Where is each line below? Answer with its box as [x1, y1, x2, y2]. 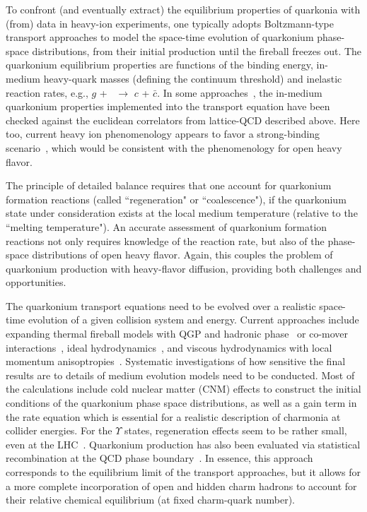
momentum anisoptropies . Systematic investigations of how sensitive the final [6, 354, 346, 369]
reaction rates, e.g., [6, 85, 88, 100]
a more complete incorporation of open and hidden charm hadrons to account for [6, 478, 357, 493]
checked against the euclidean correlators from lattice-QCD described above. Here [6, 112, 360, 127]
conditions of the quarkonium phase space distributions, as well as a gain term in [6, 395, 357, 410]
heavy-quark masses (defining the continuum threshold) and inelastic [43, 71, 342, 85]
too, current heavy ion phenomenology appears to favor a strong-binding [6, 126, 320, 141]
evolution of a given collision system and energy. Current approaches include [28, 312, 359, 327]
